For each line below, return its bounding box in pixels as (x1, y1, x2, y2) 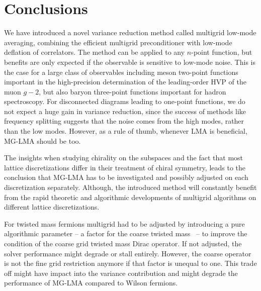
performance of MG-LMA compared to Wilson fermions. (4, 277, 178, 288)
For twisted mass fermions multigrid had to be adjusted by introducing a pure (4, 218, 245, 229)
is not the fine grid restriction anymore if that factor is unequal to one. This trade (4, 258, 257, 268)
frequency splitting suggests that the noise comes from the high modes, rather (4, 116, 244, 126)
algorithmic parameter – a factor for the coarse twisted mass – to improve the (4, 228, 247, 239)
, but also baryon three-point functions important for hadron (39, 86, 226, 96)
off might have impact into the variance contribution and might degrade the (4, 267, 238, 278)
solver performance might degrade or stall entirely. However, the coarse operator (4, 248, 251, 258)
